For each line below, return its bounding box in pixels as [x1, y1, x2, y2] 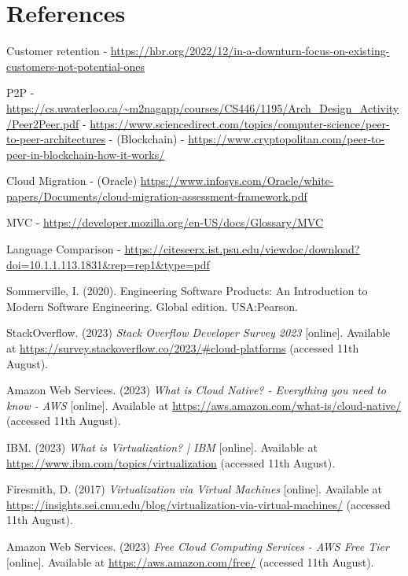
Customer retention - [6, 42, 108, 59]
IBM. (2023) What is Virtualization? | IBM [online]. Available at [6, 439, 318, 455]
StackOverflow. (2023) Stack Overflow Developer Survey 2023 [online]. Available [6, 324, 391, 341]
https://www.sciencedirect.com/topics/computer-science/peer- [90, 115, 390, 131]
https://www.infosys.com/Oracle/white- [140, 172, 334, 189]
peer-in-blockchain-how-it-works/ [6, 146, 165, 162]
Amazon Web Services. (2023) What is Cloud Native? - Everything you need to [6, 382, 386, 398]
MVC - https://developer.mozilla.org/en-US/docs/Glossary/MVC [6, 214, 324, 231]
